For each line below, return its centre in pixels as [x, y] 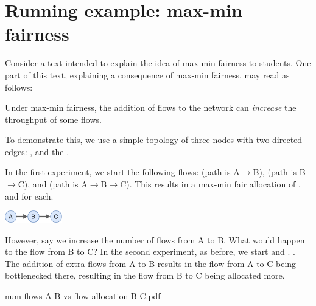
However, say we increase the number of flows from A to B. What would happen [155, 239]
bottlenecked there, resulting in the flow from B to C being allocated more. [145, 275]
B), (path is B [279, 172]
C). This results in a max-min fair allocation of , [210, 184]
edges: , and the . [37, 151]
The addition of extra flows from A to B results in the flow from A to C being [151, 263]
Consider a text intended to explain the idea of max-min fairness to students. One [158, 63]
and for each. [29, 196]
